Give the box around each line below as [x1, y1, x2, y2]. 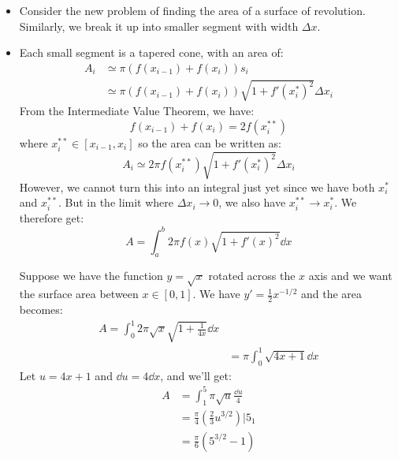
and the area [301, 285, 363, 302]
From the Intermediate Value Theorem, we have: [19, 103, 255, 119]
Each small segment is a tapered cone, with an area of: [19, 44, 284, 61]
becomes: [19, 300, 63, 317]
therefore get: [19, 210, 84, 226]
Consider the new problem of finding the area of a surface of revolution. [19, 2, 366, 18]
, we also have [218, 194, 286, 211]
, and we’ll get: [160, 367, 232, 383]
